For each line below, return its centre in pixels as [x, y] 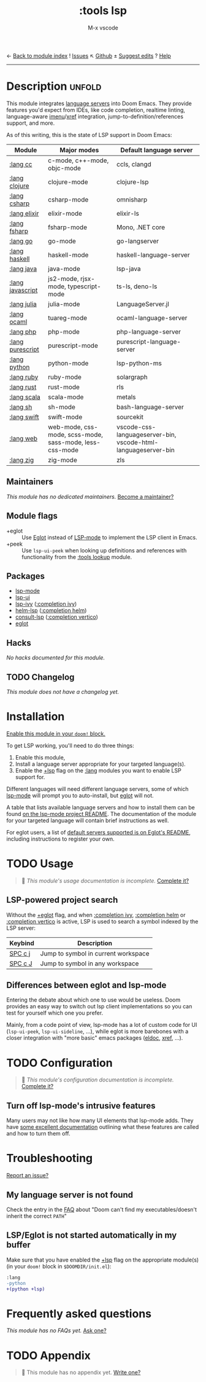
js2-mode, [63, 278]
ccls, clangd [134, 164]
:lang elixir [24, 213]
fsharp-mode [68, 227]
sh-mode [62, 407]
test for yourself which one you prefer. [55, 1013]
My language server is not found [70, 1195]
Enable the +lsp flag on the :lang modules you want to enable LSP [98, 770]
